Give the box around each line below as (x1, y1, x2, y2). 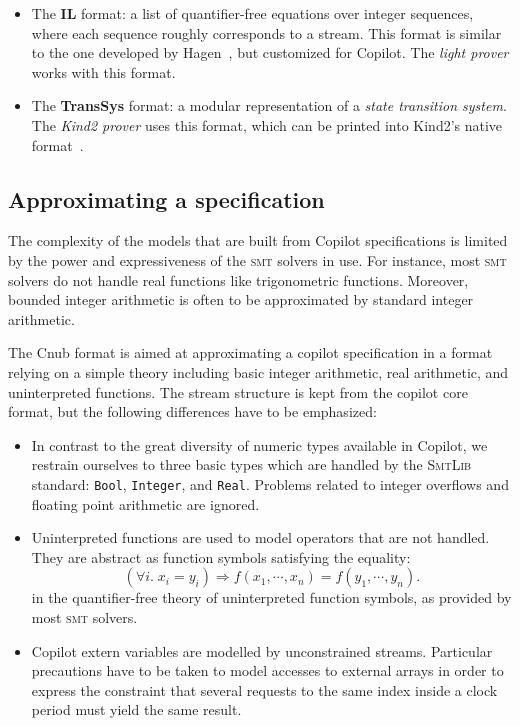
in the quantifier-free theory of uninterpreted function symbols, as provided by (31, 587, 512, 608)
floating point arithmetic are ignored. (31, 493, 260, 514)
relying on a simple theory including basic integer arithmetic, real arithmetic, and (8, 361, 509, 382)
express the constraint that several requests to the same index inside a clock (31, 679, 498, 700)
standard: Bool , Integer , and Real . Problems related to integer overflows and (31, 473, 509, 494)
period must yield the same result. (31, 699, 242, 720)
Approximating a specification (8, 183, 325, 214)
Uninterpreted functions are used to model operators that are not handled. (31, 527, 490, 548)
